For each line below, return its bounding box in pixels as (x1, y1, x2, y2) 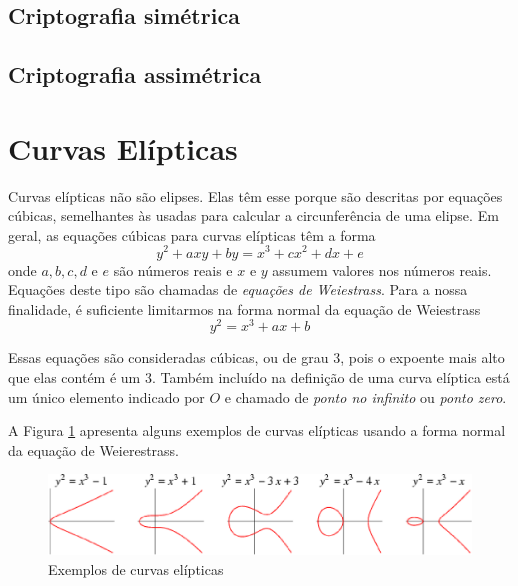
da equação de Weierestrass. (8, 439, 180, 460)
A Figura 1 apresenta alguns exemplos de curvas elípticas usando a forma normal (8, 420, 506, 441)
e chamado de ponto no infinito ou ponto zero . (224, 386, 507, 407)
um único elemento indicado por (8, 386, 205, 407)
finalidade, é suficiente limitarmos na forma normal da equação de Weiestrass (8, 298, 481, 319)
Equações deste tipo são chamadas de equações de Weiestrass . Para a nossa (8, 279, 468, 300)
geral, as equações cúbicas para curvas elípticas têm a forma (8, 224, 376, 245)
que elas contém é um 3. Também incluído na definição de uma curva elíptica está (8, 367, 510, 387)
